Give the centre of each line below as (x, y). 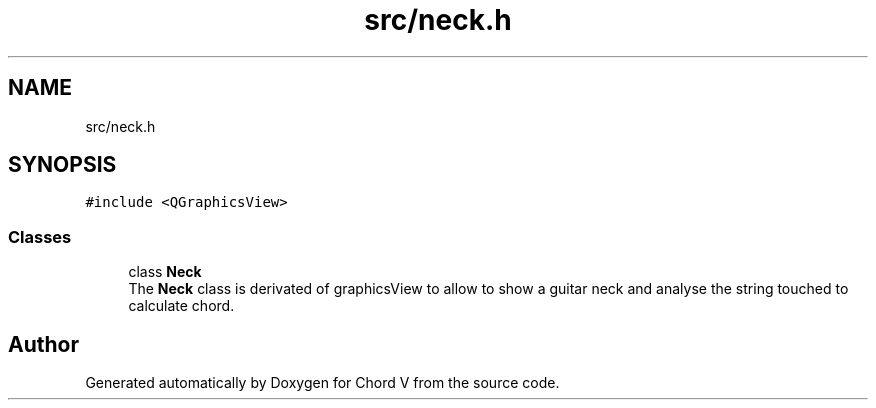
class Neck (165, 272)
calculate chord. (181, 306)
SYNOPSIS (62, 165)
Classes (40, 236)
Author (43, 344)
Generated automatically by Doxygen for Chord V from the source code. (322, 383)
